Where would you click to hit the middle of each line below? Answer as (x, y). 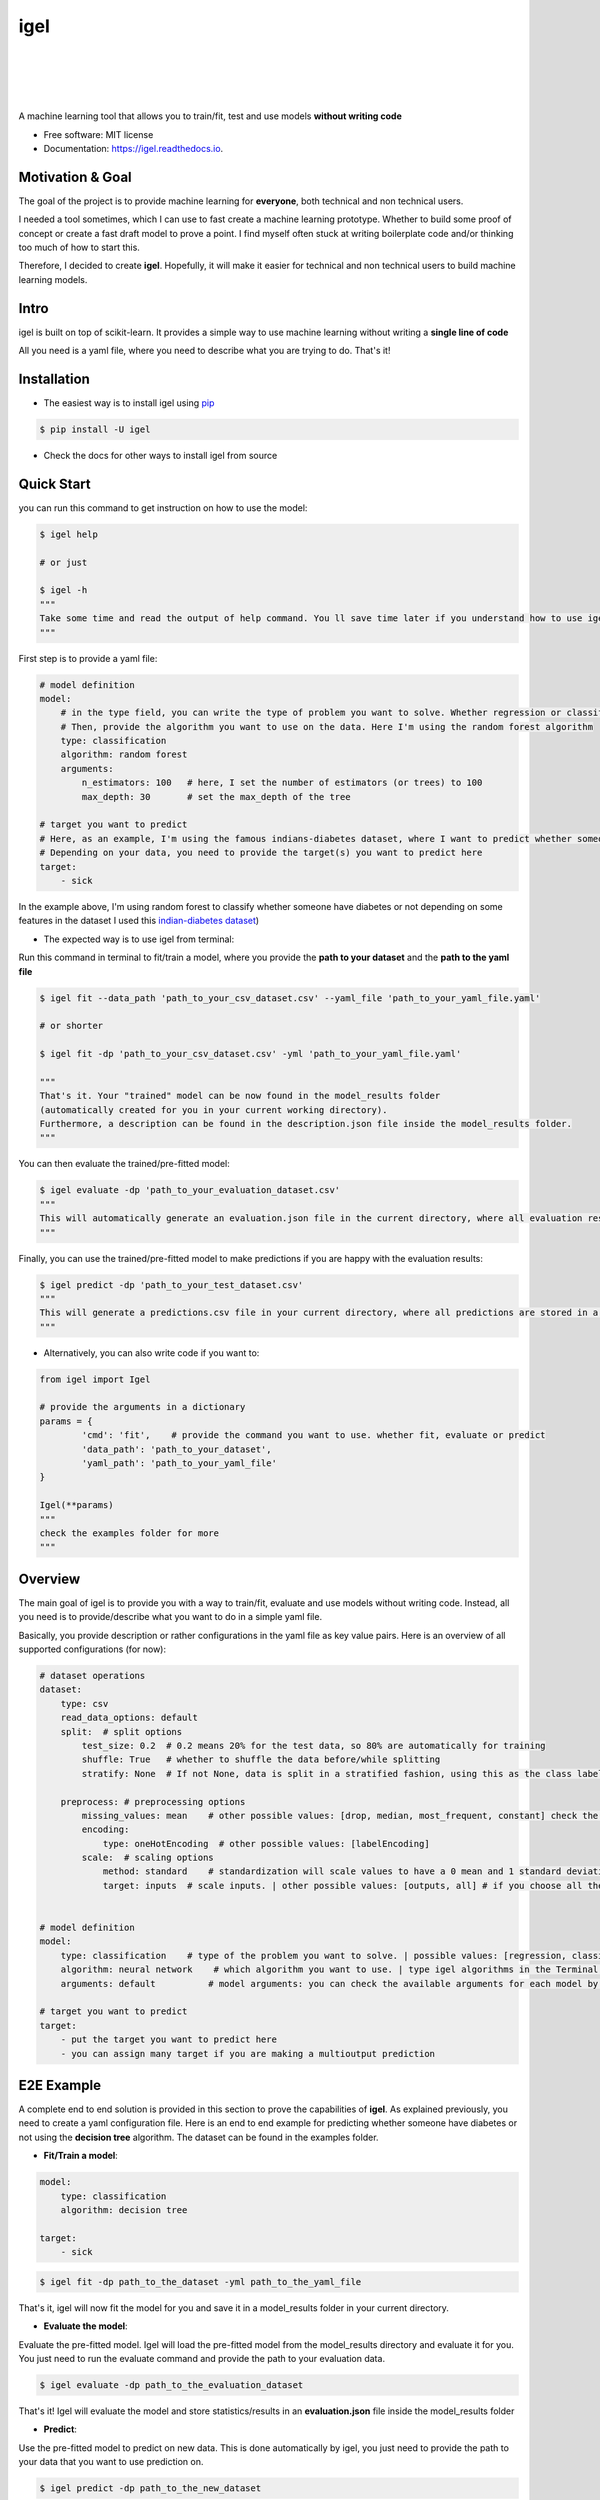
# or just (63, 562)
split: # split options (121, 1731)
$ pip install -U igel (95, 429)
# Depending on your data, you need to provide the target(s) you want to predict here (261, 853)
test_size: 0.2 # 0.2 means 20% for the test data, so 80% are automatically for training (313, 1745)
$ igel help (69, 534)
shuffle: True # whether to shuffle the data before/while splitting (261, 1759)
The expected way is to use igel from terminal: (139, 939)
